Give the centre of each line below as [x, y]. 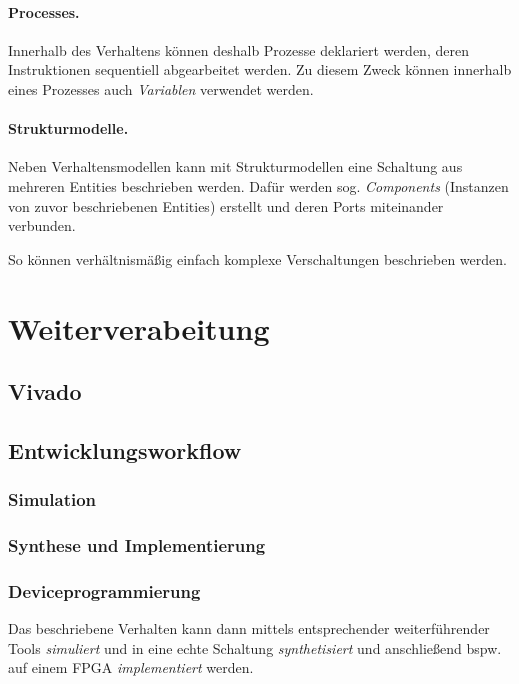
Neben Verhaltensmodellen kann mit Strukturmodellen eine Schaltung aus [235, 166]
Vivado [45, 391]
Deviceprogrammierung [104, 590]
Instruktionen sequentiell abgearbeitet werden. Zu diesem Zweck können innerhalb [260, 69]
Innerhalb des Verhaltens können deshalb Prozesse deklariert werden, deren [238, 49]
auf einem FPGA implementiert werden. [131, 667]
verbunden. [42, 225]
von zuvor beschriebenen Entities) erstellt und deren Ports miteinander [226, 205]
